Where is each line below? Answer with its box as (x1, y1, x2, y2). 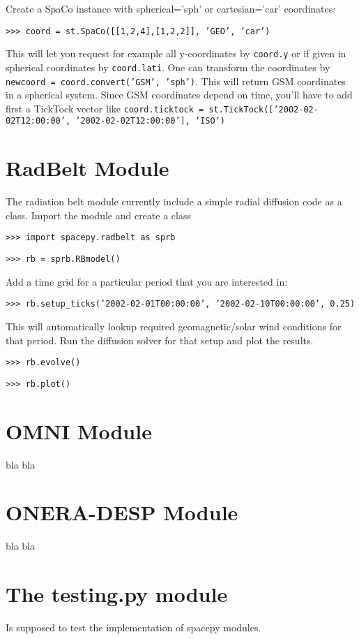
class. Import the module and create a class (6, 207, 191, 222)
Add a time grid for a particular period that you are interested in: (6, 274, 288, 288)
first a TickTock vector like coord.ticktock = (6, 101, 204, 115)
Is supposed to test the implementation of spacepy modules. (6, 620, 261, 635)
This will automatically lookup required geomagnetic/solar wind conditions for (6, 319, 342, 333)
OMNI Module (6, 416, 152, 445)
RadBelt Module (6, 154, 169, 182)
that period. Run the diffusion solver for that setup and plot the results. (6, 332, 314, 347)
